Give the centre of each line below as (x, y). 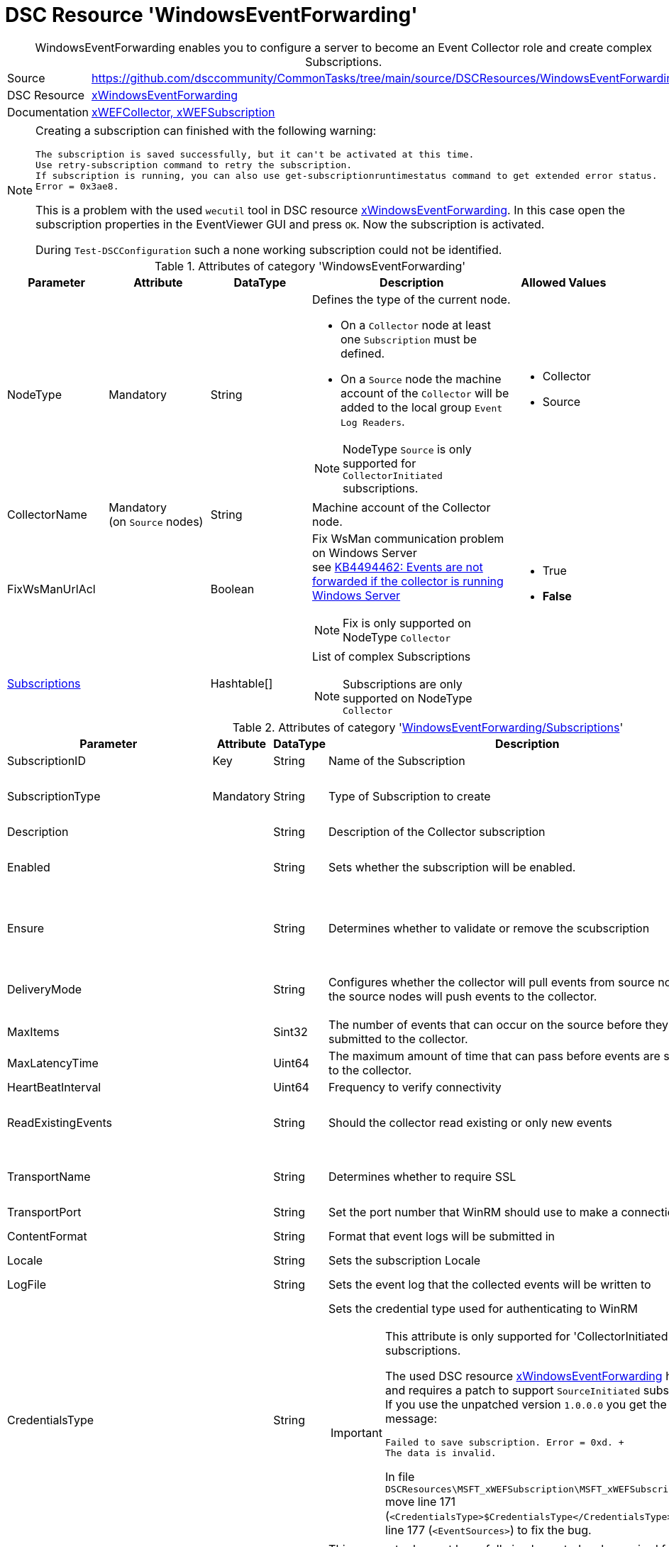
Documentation (48, 112)
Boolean (232, 589)
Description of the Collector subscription (437, 831)
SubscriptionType (54, 796)
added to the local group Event (421, 407)
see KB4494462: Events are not (397, 567)
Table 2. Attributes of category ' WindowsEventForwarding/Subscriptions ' (428, 727)
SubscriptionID (46, 760)
